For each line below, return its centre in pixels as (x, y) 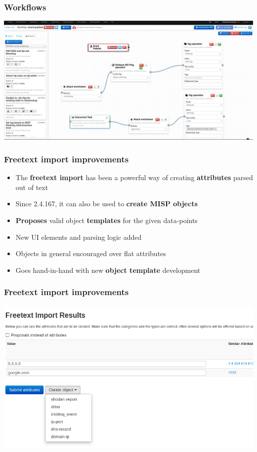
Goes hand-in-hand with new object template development (108, 270)
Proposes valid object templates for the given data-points (107, 220)
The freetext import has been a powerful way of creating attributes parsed (134, 177)
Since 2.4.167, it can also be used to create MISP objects (107, 204)
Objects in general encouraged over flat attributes (91, 253)
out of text (32, 187)
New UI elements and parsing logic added (79, 237)
